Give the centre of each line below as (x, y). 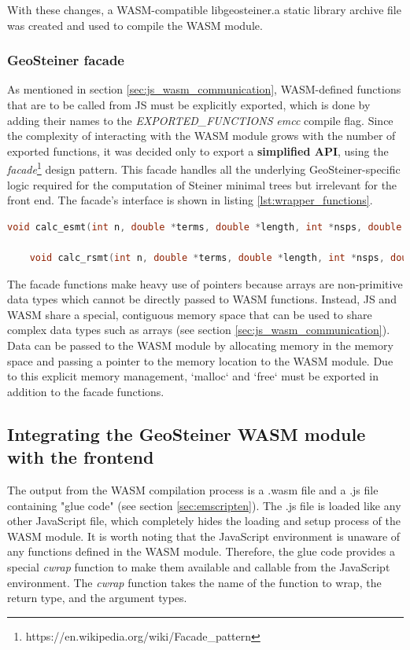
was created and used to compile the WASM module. (135, 25)
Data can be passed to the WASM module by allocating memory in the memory (200, 345)
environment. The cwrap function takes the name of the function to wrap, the (194, 582)
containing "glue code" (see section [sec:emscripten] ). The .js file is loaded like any (204, 505)
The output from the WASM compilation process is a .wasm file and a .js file (193, 489)
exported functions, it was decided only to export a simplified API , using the (198, 151)
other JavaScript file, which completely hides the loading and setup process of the (204, 521)
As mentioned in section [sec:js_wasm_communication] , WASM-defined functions (204, 89)
